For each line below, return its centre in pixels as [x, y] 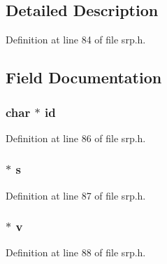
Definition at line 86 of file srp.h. [76, 138]
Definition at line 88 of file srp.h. [76, 252]
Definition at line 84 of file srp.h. [76, 40]
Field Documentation [84, 77]
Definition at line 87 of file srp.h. [76, 195]
